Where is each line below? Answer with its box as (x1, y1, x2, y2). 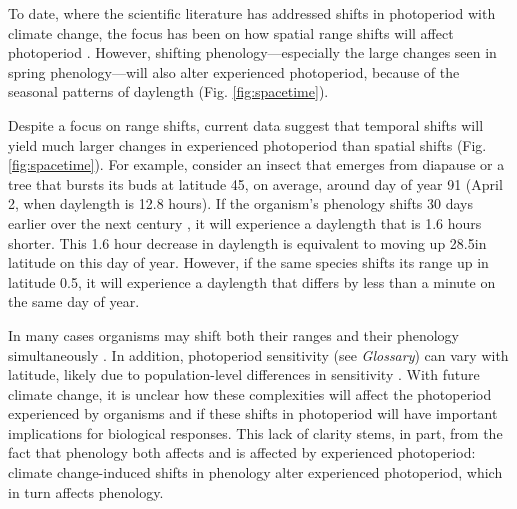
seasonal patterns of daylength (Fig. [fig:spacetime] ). (8, 81, 329, 102)
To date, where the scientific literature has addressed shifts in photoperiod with (8, 3, 496, 23)
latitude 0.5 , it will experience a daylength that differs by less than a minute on (8, 271, 496, 292)
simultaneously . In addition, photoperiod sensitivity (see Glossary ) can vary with (8, 344, 509, 365)
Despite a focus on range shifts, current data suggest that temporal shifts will (8, 114, 484, 135)
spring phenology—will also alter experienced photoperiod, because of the (8, 61, 460, 82)
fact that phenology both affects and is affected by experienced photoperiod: (8, 442, 476, 463)
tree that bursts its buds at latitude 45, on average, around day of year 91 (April (8, 173, 503, 194)
